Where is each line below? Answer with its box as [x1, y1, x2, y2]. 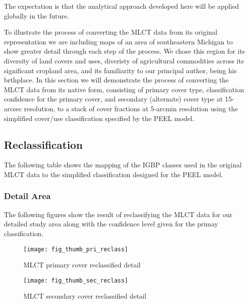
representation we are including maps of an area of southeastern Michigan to [4, 36, 233, 46]
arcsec [4, 103, 22, 113]
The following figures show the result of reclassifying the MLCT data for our [4, 209, 232, 219]
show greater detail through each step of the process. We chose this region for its [4, 46, 245, 56]
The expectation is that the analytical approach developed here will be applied [4, 1, 239, 11]
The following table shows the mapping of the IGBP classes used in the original [4, 160, 242, 170]
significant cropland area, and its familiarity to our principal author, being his [4, 65, 237, 75]
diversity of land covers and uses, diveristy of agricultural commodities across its [4, 55, 244, 65]
